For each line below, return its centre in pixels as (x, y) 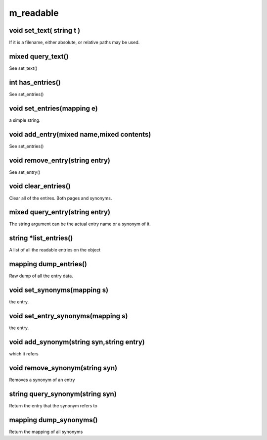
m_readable (34, 13)
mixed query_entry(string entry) (60, 212)
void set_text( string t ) (45, 30)
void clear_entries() (40, 186)
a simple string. (25, 120)
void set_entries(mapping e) (54, 108)
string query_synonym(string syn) (63, 394)
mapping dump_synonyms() (54, 420)
